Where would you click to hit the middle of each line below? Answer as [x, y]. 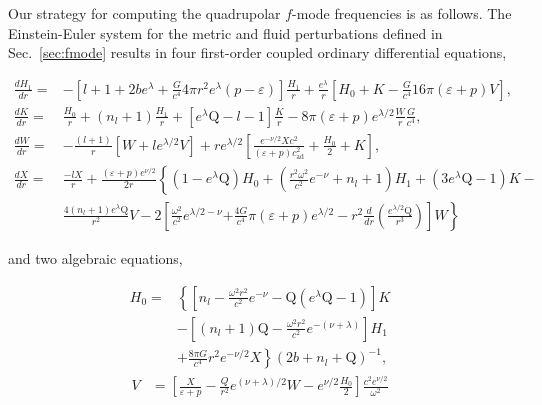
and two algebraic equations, [95, 258]
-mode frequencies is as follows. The [402, 13]
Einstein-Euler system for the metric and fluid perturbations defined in [225, 32]
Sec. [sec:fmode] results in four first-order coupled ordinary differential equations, [257, 52]
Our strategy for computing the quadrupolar [144, 13]
